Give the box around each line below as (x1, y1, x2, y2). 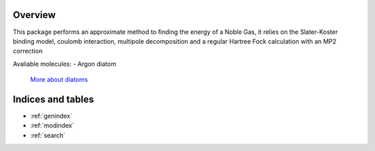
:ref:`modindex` (30, 121, 74, 130)
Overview (12, 9, 56, 21)
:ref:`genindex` (30, 112, 73, 120)
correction (12, 47, 43, 55)
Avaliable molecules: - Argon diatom (12, 60, 117, 68)
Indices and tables (12, 94, 94, 105)
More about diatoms (30, 75, 88, 84)
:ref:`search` (30, 131, 66, 139)
